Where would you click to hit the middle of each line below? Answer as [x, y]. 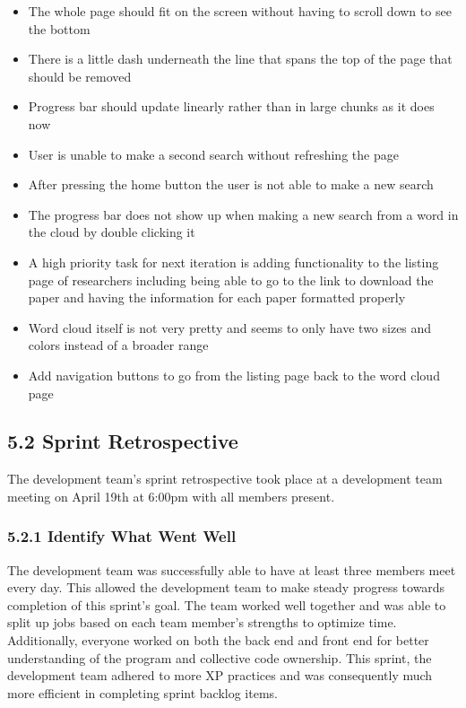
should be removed [80, 76]
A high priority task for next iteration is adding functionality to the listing [233, 262]
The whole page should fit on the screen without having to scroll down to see [240, 11]
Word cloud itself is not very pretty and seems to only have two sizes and [230, 327]
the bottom [59, 28]
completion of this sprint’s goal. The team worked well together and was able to [227, 604]
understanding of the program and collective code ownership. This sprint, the [220, 657]
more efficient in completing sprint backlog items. [142, 692]
